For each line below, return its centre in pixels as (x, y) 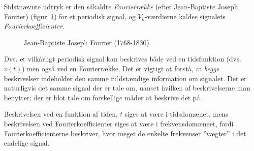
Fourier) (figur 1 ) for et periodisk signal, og (70, 16)
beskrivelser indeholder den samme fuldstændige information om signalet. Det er (125, 78)
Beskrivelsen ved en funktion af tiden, (61, 114)
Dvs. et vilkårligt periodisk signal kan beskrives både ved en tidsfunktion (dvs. (123, 59)
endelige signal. (27, 143)
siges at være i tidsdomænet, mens (176, 114)
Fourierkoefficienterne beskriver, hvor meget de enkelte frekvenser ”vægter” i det (125, 133)
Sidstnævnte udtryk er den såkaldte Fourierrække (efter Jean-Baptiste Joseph (121, 6)
